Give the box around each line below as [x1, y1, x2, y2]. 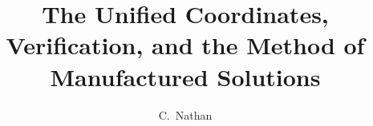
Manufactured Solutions [50, 60, 321, 93]
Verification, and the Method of [6, 29, 365, 61]
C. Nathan [158, 106, 213, 123]
